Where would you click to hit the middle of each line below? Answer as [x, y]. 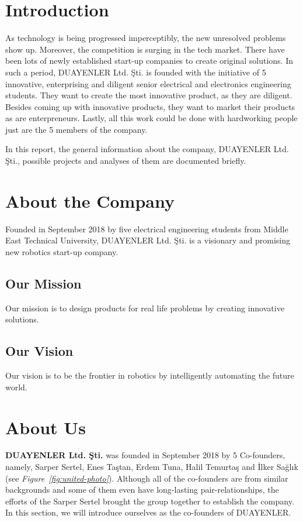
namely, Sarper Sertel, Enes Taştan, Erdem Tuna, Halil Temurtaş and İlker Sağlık [152, 467]
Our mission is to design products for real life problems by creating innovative [145, 308]
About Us [46, 427]
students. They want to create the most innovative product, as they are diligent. [149, 95]
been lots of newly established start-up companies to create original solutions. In [149, 61]
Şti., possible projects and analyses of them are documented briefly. [126, 161]
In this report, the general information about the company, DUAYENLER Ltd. [147, 149]
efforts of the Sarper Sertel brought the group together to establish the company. [150, 501]
